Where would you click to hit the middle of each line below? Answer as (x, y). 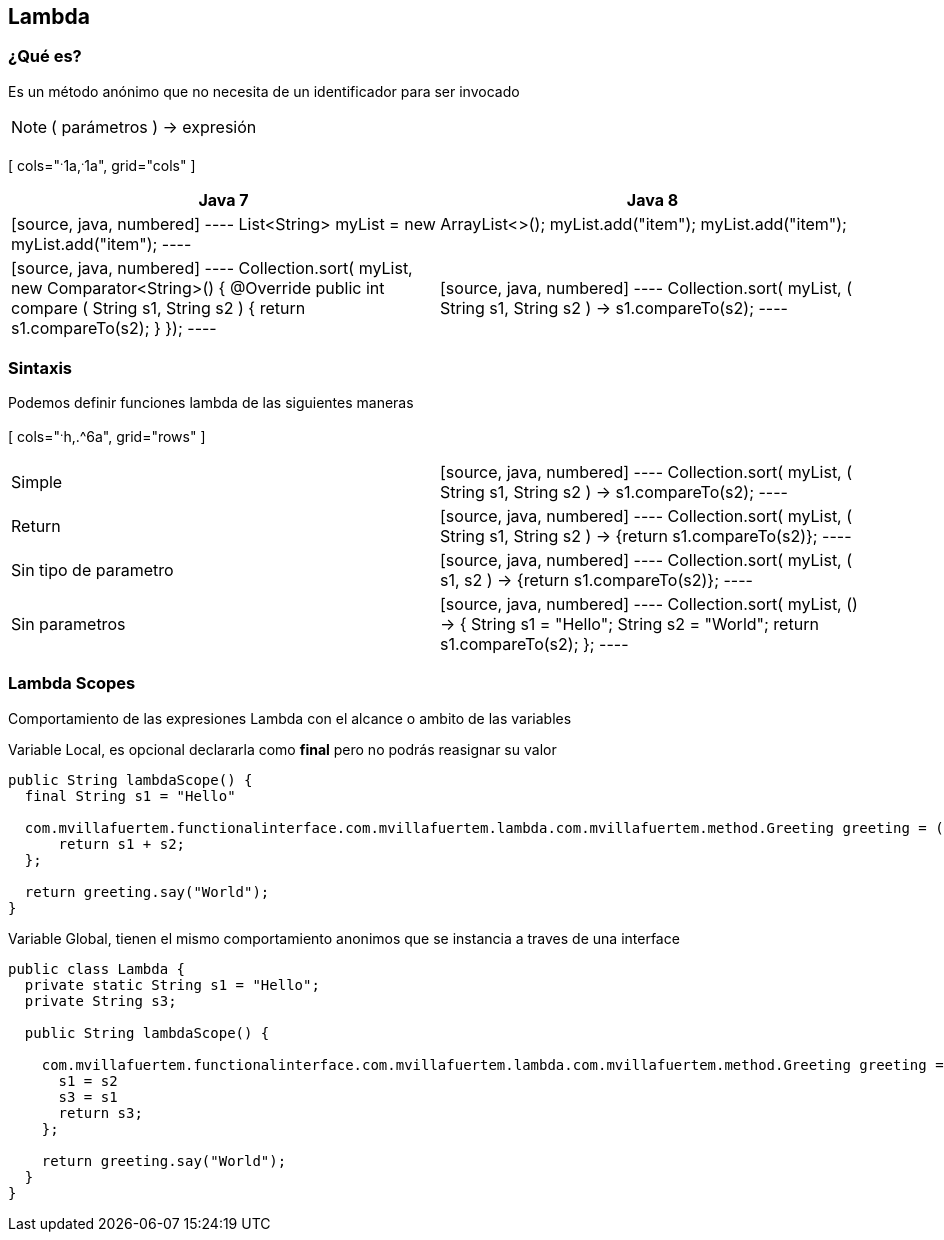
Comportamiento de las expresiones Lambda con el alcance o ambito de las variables (290, 718)
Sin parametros (68, 623)
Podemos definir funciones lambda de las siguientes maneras (211, 403)
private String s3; (100, 1000)
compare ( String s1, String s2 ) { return (158, 308)
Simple (37, 481)
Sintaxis (40, 367)
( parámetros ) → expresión (154, 126)
